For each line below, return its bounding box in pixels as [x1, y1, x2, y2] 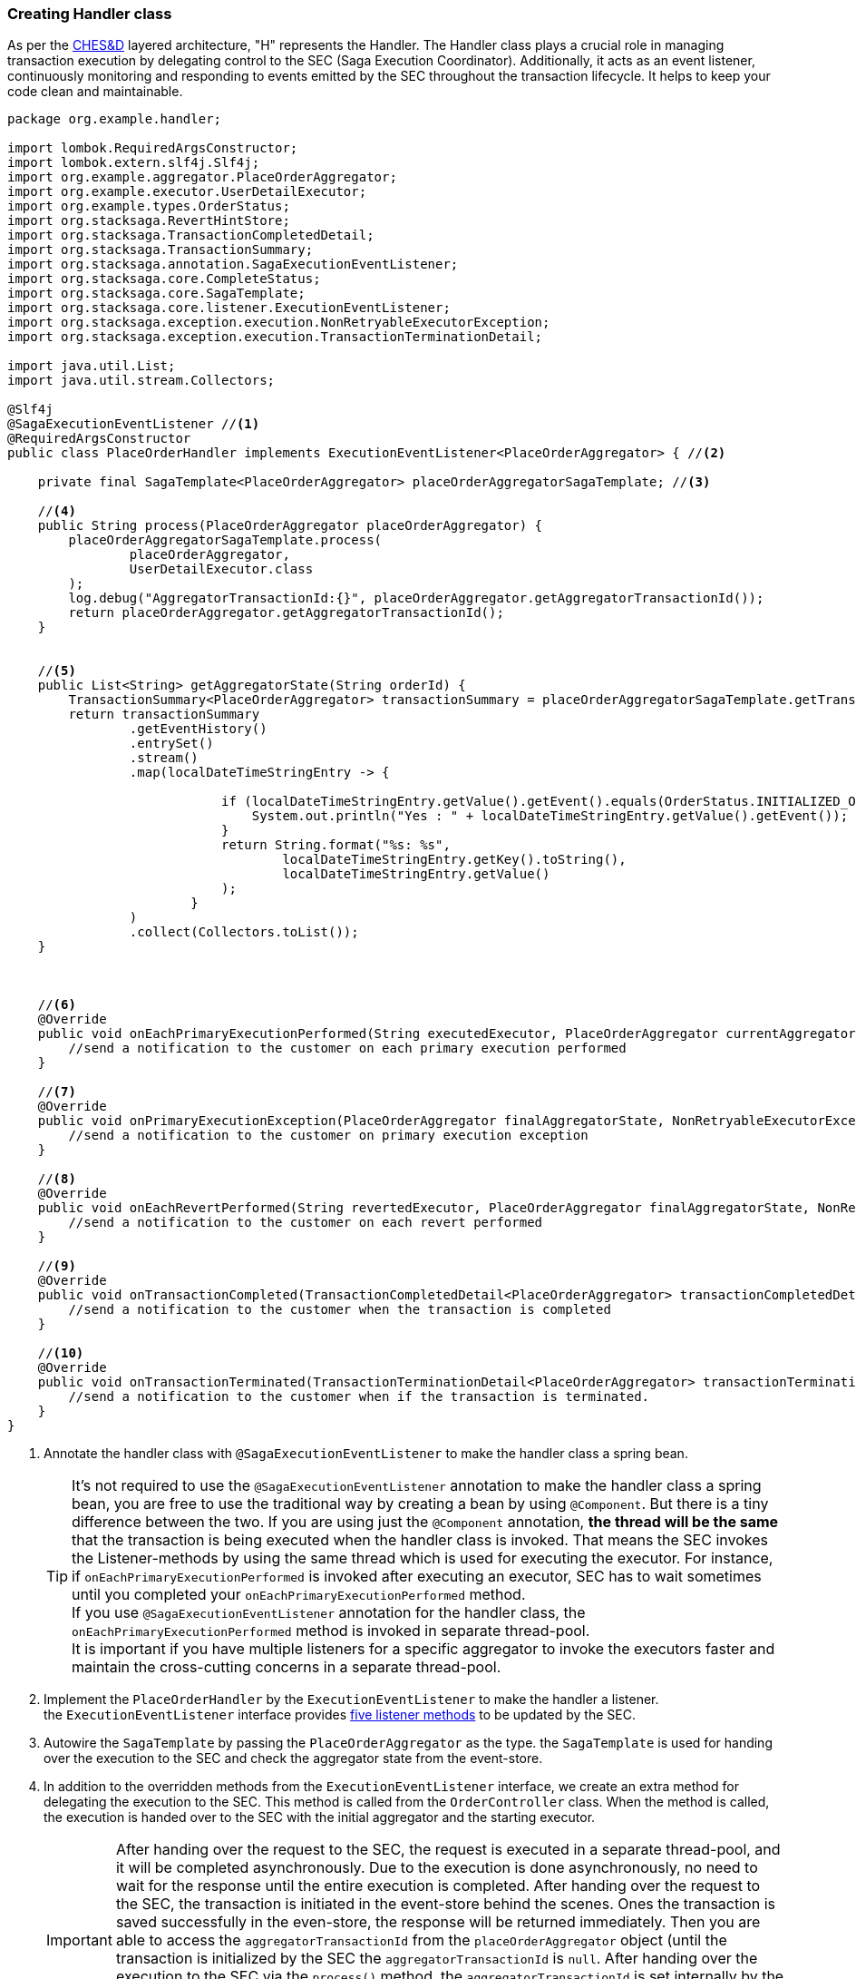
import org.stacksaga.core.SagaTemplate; [7, 286, 306, 301]
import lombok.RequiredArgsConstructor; [7, 141, 298, 156]
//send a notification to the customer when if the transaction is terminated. [68, 1389, 650, 1405]
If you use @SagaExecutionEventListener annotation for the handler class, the [72, 1603, 586, 1622]
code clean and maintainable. [7, 83, 183, 100]
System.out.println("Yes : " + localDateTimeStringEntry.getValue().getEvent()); [251, 808, 849, 824]
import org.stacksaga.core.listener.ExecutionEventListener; [7, 300, 451, 316]
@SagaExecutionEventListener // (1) [7, 416, 260, 432]
